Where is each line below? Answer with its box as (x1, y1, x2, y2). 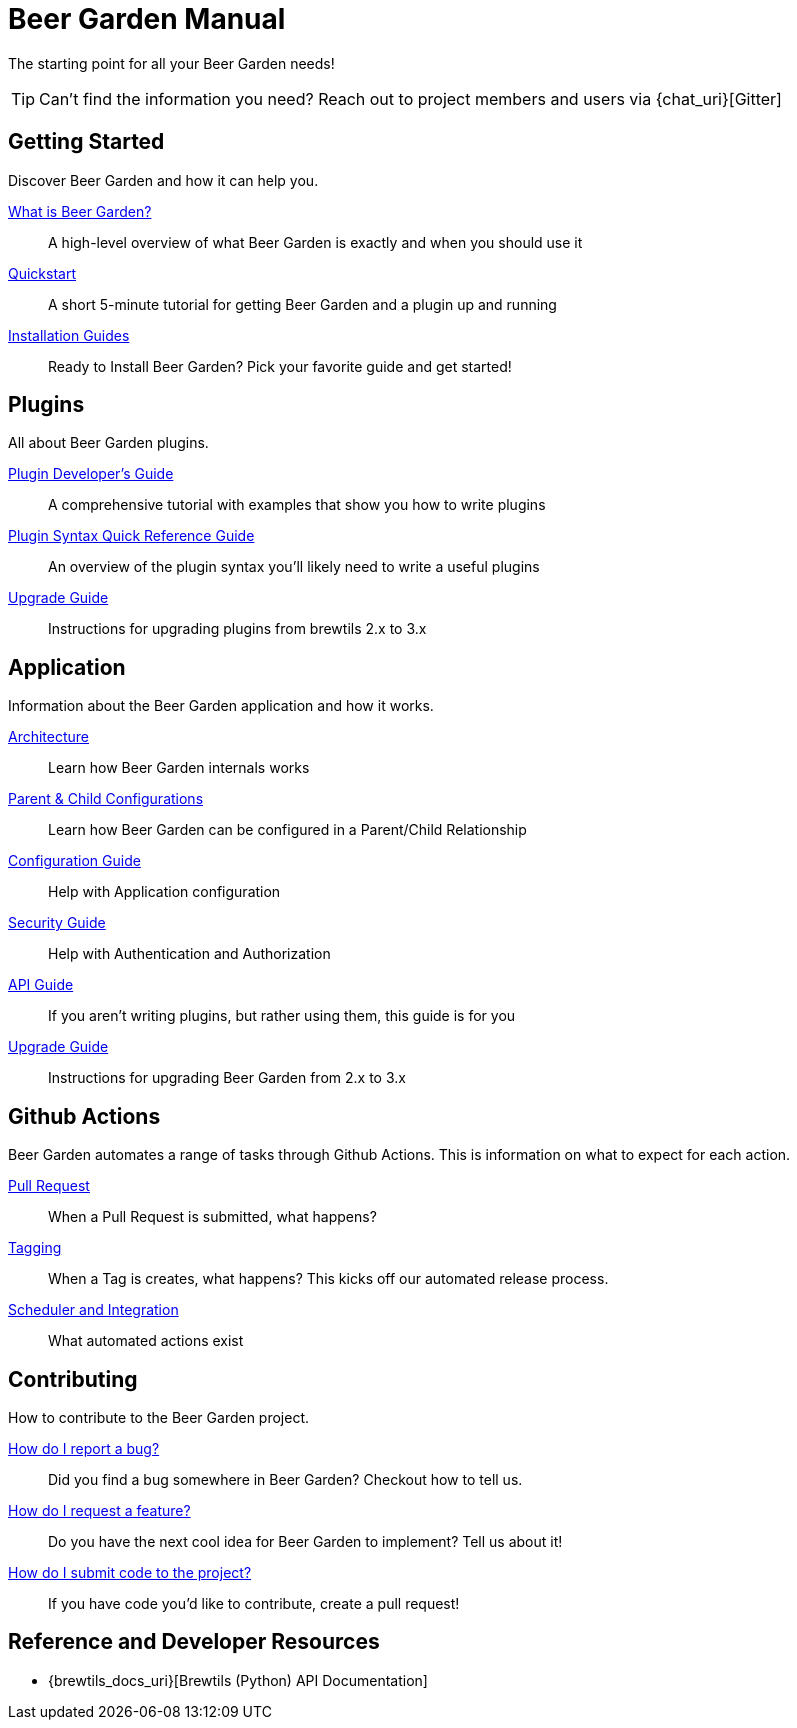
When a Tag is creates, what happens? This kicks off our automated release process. (48, 1270, 609, 1288)
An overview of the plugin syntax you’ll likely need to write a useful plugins (48, 558, 540, 576)
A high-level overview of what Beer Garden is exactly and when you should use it (48, 233, 583, 251)
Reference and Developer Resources (8, 1629, 380, 1655)
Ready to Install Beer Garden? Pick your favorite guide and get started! (48, 357, 512, 375)
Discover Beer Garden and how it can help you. (8, 171, 319, 189)
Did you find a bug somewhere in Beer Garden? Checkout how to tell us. (48, 1470, 523, 1488)
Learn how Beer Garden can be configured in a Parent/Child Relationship (48, 821, 527, 839)
